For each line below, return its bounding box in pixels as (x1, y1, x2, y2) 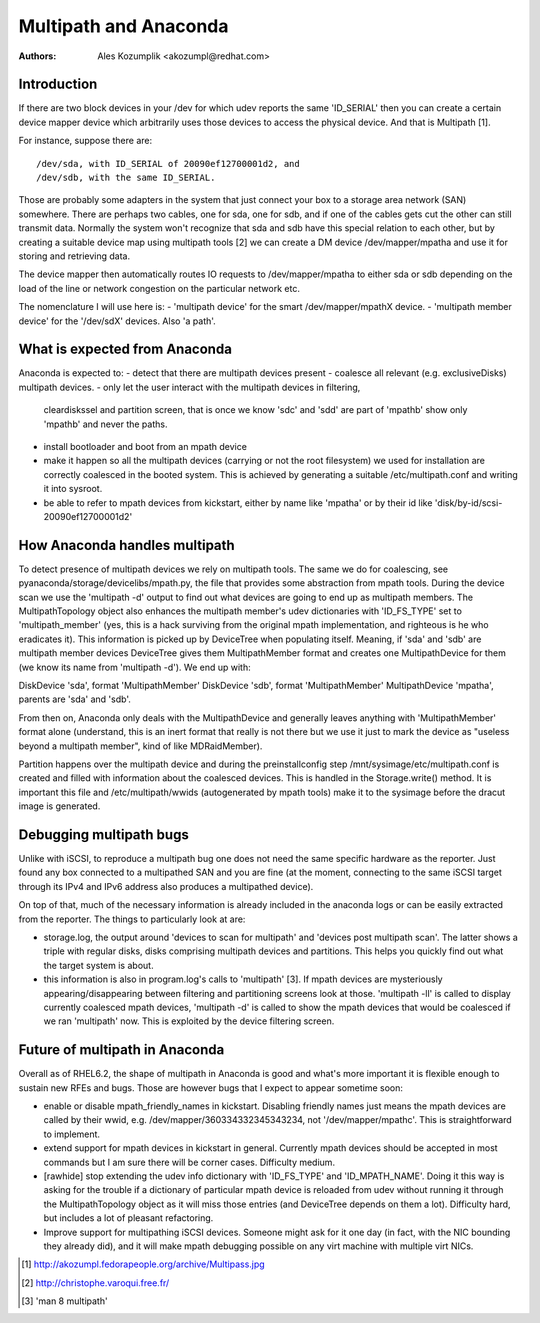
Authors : (18, 50, 57, 62)
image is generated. (18, 800, 101, 812)
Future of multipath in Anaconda (18, 1041, 225, 1059)
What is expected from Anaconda (18, 341, 232, 358)
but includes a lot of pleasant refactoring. (43, 1212, 214, 1224)
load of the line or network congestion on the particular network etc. (18, 282, 300, 294)
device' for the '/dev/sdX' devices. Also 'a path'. (18, 315, 217, 327)
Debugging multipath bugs (18, 826, 189, 843)
